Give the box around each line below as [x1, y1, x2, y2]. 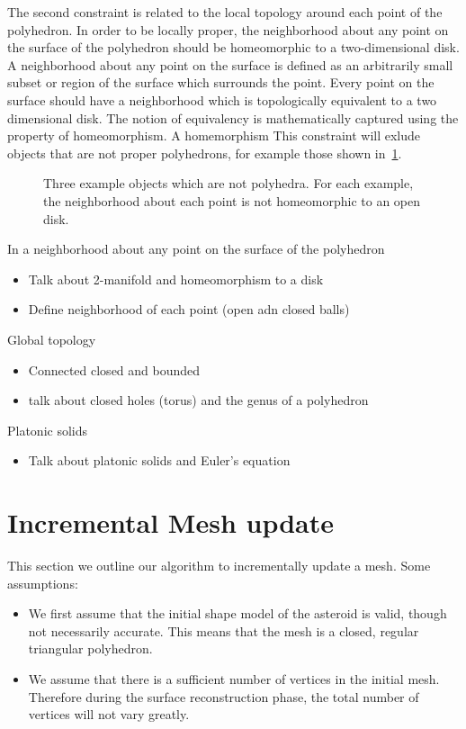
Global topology [7, 329, 96, 348]
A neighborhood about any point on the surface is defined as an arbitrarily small [7, 55, 453, 74]
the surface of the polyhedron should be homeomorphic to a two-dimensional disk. [7, 38, 460, 57]
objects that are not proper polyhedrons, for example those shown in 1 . [7, 143, 402, 162]
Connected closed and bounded [28, 360, 201, 379]
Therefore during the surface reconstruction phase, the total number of [28, 687, 419, 706]
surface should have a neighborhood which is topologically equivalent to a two [7, 90, 437, 109]
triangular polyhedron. [28, 639, 153, 658]
